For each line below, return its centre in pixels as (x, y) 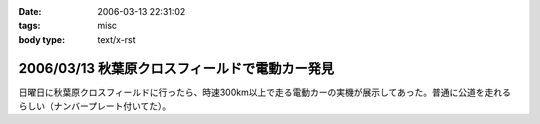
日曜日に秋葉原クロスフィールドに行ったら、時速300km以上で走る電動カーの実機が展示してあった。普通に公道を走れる (265, 92)
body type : (41, 39)
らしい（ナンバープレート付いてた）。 (95, 106)
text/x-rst (116, 39)
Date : (30, 11)
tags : (29, 26)
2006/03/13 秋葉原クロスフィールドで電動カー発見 (176, 68)
